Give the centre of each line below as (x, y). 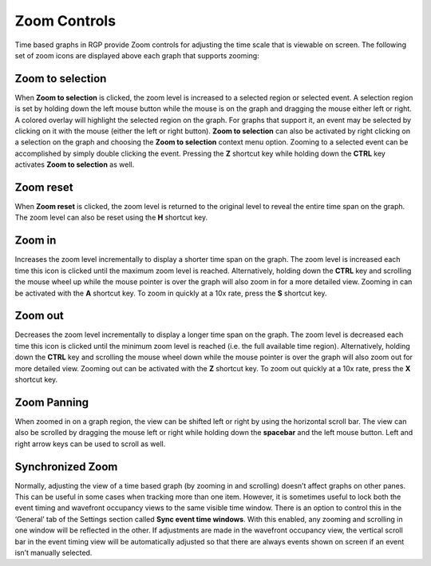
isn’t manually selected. (53, 552)
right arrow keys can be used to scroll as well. (90, 444)
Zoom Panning (52, 402)
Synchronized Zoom (66, 467)
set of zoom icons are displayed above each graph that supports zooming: (137, 55)
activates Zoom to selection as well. (75, 164)
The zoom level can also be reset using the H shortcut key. (111, 218)
